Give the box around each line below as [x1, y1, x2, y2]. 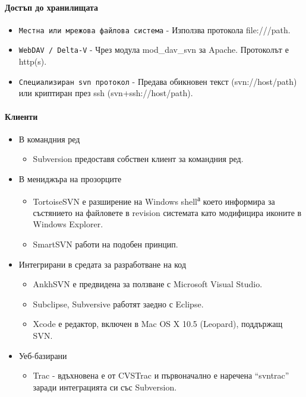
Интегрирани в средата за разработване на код [18, 258, 187, 270]
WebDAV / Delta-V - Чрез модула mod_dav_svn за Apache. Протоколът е [18, 43, 289, 56]
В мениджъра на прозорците [18, 172, 122, 185]
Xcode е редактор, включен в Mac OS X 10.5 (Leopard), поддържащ [33, 317, 283, 330]
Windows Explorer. [33, 218, 103, 230]
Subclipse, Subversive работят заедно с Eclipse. [33, 297, 204, 310]
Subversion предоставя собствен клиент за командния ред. [33, 153, 244, 165]
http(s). [18, 55, 47, 68]
